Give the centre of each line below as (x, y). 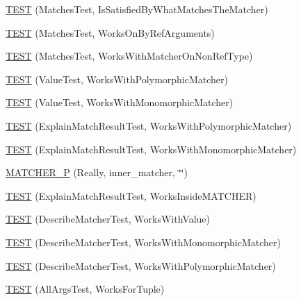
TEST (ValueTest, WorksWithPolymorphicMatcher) (117, 79)
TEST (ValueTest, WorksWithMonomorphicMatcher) (120, 102)
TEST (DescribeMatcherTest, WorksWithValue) (108, 219)
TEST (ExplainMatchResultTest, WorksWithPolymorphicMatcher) (149, 125)
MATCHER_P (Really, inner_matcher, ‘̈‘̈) (97, 172)
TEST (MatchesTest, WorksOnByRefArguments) (110, 32)
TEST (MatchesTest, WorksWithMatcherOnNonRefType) (129, 56)
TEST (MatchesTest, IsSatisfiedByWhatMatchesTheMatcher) (137, 9)
